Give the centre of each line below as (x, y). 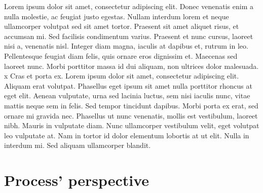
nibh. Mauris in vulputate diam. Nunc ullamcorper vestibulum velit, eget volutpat (132, 125)
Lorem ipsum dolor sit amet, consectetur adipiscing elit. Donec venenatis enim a (129, 6)
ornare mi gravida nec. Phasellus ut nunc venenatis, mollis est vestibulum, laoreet (131, 115)
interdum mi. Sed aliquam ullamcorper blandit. (78, 145)
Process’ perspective (77, 180)
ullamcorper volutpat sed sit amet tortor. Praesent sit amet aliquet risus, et (122, 26)
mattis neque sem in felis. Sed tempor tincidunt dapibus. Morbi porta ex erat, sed (131, 105)
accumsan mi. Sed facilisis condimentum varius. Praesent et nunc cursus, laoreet (129, 36)
